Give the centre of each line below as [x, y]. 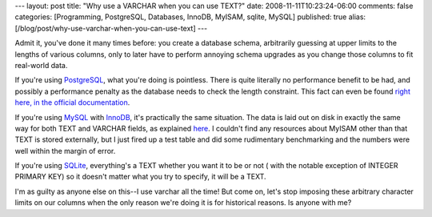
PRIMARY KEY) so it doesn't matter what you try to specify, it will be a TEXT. [141, 177]
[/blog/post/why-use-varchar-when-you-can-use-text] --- [111, 28]
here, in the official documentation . [72, 102]
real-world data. [41, 65]
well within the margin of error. [65, 151]
